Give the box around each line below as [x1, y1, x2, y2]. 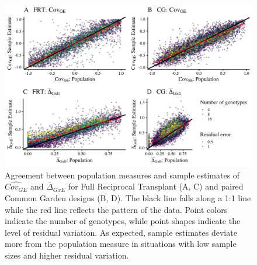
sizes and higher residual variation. [5, 249, 129, 261]
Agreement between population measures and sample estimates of [5, 168, 240, 181]
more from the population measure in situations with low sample [5, 238, 237, 250]
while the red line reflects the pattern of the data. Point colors [5, 203, 228, 215]
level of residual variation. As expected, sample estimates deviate [5, 226, 237, 238]
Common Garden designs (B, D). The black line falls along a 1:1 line [5, 192, 251, 204]
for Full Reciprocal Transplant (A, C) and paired [68, 180, 244, 192]
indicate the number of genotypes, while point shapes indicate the [5, 215, 241, 227]
